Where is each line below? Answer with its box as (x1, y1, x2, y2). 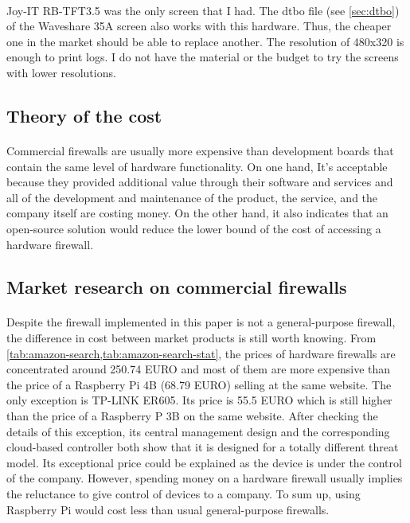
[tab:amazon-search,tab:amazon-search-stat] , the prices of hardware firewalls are (6, 345, 396, 361)
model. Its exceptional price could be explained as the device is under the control (6, 454, 402, 470)
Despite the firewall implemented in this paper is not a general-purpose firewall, (6, 314, 396, 330)
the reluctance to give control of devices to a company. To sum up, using (6, 486, 361, 502)
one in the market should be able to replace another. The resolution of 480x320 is (6, 33, 404, 49)
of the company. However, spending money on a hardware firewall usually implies (6, 470, 403, 486)
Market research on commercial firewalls (6, 275, 347, 299)
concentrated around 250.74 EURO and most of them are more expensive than (6, 361, 391, 377)
